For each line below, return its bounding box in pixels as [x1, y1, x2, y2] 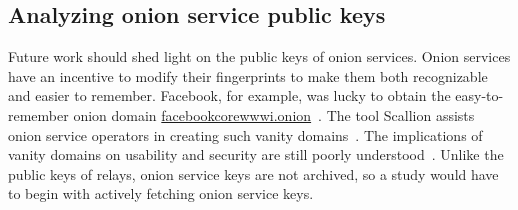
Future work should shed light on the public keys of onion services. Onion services [8, 46, 511, 67]
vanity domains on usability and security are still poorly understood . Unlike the [8, 144, 504, 165]
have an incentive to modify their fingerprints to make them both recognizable [8, 65, 488, 86]
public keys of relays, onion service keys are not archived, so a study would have [8, 163, 499, 184]
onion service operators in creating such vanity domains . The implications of [8, 124, 483, 145]
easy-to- [455, 85, 504, 106]
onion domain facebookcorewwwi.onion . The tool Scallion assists [73, 104, 475, 125]
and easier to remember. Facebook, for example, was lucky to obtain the [8, 85, 451, 106]
